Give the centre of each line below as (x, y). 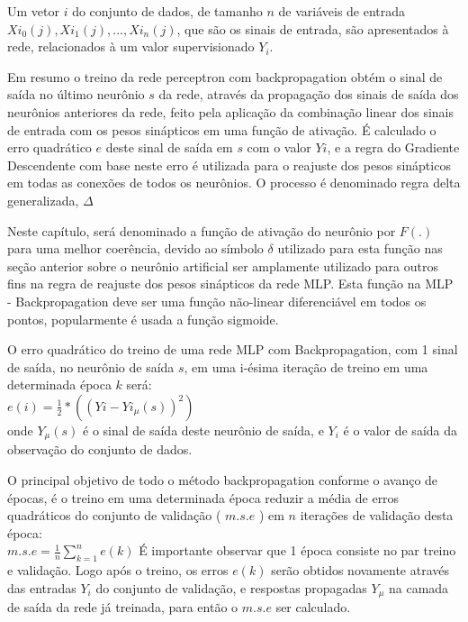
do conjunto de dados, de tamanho (167, 11)
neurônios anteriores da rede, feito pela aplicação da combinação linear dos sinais (231, 111)
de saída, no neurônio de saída (91, 366)
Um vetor (33, 11)
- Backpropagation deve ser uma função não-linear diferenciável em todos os (217, 301)
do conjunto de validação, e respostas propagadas (231, 587)
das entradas (42, 587)
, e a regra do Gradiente (393, 147)
